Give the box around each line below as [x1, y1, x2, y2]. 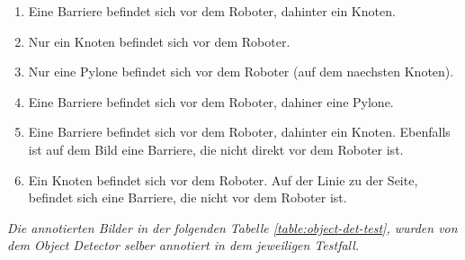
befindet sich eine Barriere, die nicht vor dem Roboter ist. [28, 188, 347, 207]
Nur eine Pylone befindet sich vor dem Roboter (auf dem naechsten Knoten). [28, 62, 454, 81]
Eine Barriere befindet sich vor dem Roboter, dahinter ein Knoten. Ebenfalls [28, 122, 451, 141]
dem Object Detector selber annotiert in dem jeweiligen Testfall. [7, 236, 360, 255]
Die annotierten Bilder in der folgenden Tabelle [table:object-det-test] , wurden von [7, 218, 458, 237]
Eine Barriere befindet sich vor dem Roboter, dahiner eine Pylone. [28, 92, 394, 111]
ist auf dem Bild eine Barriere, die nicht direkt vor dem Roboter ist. [28, 139, 404, 158]
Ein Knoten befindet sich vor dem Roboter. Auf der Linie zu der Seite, [28, 170, 418, 189]
